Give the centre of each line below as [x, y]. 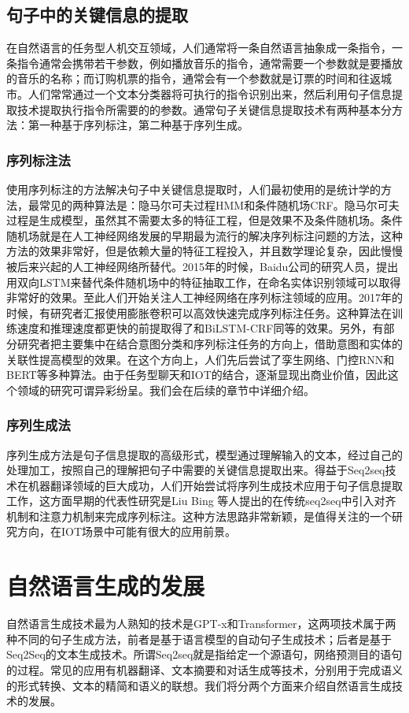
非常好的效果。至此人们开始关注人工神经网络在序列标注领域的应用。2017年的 [204, 297]
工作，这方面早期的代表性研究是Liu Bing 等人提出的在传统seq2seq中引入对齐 [201, 501]
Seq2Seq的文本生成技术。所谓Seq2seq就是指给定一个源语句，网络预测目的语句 [204, 654]
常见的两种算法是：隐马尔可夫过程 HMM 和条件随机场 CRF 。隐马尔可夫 [219, 204]
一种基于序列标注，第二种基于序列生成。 [144, 125]
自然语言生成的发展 [106, 586]
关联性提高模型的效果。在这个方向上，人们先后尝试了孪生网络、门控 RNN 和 [201, 359]
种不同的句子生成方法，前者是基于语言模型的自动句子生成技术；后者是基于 [199, 639]
